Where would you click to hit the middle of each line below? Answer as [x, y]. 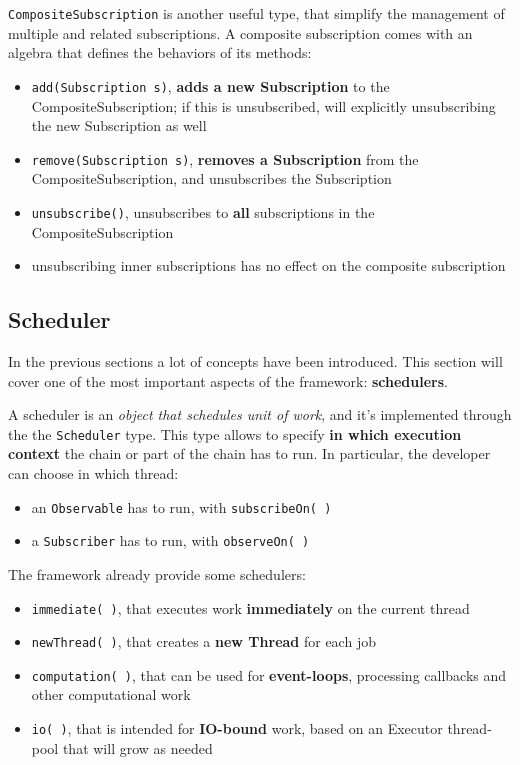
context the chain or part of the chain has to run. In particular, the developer [249, 453]
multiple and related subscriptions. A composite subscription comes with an [240, 32]
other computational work [111, 694]
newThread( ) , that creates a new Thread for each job [203, 641]
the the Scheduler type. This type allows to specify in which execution [235, 433]
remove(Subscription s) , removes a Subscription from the [225, 158]
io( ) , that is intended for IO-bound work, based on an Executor [237, 728]
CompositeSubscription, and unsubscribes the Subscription [211, 178]
